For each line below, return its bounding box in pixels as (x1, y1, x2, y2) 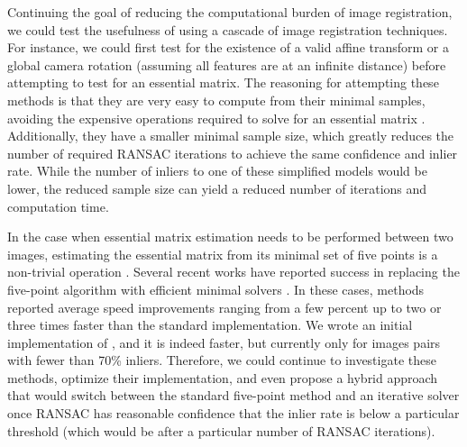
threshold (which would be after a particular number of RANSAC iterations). (7, 421, 435, 440)
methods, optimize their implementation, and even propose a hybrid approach (7, 368, 438, 387)
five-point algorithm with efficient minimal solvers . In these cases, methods (7, 279, 425, 298)
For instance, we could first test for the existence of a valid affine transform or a (7, 38, 449, 57)
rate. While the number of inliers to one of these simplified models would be (7, 161, 427, 180)
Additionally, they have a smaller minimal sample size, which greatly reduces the (7, 126, 454, 145)
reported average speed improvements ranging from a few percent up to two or (7, 297, 442, 316)
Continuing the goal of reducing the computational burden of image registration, (7, 3, 453, 21)
